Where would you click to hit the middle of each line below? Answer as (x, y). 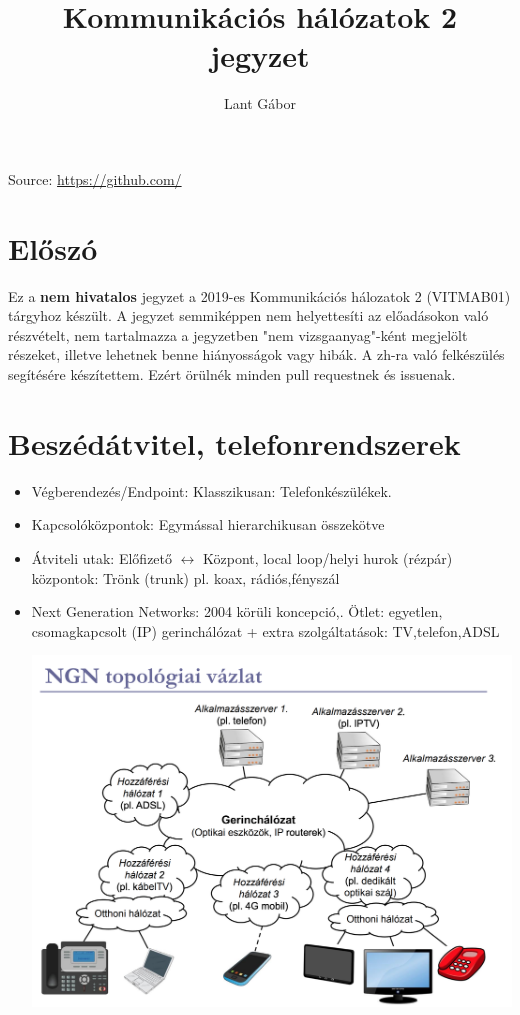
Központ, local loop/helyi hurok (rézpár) (328, 557)
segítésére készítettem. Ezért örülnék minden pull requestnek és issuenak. (232, 374)
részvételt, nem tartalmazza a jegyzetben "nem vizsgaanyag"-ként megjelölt (238, 334)
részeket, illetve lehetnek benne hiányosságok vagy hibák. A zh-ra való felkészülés (256, 354)
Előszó (53, 247)
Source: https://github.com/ (95, 178)
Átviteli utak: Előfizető (102, 557)
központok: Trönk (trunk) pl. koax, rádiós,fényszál (185, 577)
